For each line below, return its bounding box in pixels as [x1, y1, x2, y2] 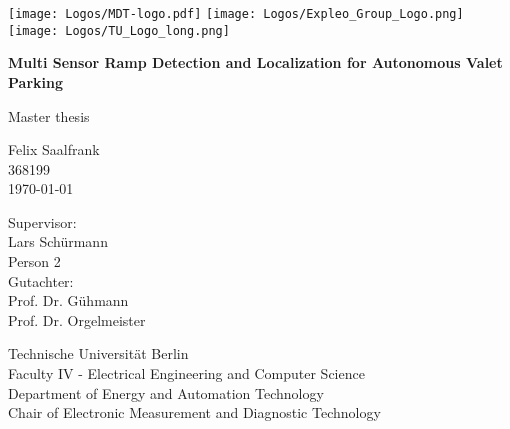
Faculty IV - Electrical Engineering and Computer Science [8, 363, 365, 384]
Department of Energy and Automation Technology [8, 382, 324, 403]
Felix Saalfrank [8, 139, 100, 160]
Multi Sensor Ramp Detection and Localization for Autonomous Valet [8, 52, 503, 73]
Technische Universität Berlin [8, 343, 189, 364]
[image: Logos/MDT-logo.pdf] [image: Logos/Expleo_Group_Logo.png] [8, 7, 464, 21]
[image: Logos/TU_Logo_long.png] [8, 23, 230, 38]
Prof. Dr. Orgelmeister [8, 309, 146, 330]
